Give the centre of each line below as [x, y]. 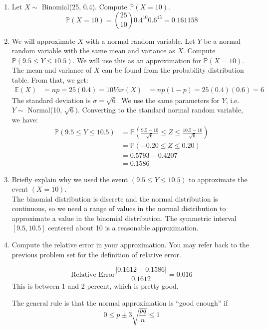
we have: [25, 119]
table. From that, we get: [50, 79]
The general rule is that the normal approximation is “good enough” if [120, 302]
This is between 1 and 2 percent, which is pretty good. [95, 286]
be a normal [222, 41]
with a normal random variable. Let [140, 41]
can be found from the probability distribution [173, 70]
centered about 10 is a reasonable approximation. [123, 228]
